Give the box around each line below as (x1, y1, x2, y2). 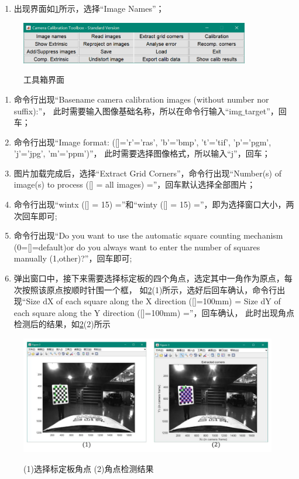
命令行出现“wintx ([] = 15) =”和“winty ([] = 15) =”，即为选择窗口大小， (13, 198, 286, 210)
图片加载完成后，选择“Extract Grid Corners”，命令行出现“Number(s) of (13, 167, 282, 179)
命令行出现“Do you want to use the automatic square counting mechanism (13, 229, 283, 242)
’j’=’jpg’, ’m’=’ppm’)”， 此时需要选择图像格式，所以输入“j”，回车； (13, 147, 270, 159)
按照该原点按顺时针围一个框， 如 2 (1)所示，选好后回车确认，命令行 (22, 283, 277, 295)
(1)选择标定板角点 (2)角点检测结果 (23, 462, 154, 474)
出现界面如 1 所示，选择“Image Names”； (13, 2, 164, 14)
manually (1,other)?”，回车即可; (13, 252, 132, 264)
